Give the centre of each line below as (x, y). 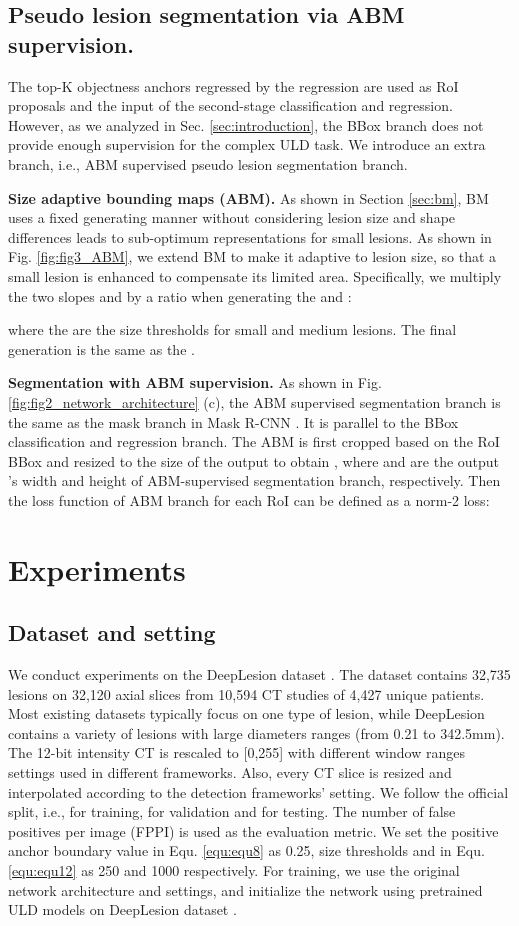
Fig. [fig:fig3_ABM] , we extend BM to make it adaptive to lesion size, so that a (252, 256)
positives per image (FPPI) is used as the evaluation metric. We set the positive (253, 830)
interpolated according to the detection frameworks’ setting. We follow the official (258, 791)
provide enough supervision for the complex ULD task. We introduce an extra (247, 144)
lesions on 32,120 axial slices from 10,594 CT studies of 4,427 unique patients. (246, 693)
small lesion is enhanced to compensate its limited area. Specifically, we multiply (255, 275)
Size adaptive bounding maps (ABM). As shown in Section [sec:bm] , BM (248, 197)
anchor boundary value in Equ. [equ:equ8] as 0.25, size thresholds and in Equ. (246, 850)
